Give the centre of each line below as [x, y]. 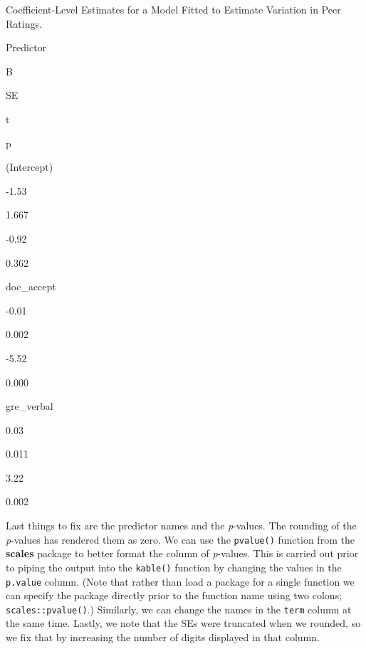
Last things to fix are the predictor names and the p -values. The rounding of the [181, 526]
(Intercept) [30, 167]
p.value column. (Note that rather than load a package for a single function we [180, 581]
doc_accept [31, 286]
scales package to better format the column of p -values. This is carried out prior [182, 553]
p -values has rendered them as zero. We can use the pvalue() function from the [180, 539]
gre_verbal [30, 406]
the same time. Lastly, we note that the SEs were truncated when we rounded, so [183, 623]
